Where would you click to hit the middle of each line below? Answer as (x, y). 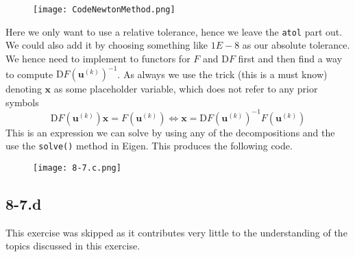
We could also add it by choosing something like (107, 45)
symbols (22, 102)
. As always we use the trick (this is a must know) (222, 73)
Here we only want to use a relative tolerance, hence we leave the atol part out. (174, 31)
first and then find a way (290, 58)
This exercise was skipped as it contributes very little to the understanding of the (176, 232)
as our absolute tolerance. (296, 45)
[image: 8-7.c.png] (77, 168)
